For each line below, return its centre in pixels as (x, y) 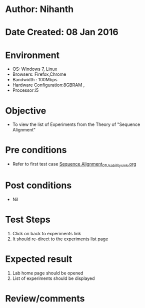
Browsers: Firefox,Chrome (39, 74)
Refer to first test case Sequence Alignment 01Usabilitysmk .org (74, 165)
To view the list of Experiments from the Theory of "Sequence (76, 124)
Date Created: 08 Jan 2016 (62, 32)
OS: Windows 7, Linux (35, 69)
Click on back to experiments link (47, 233)
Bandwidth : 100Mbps (35, 80)
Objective (26, 111)
